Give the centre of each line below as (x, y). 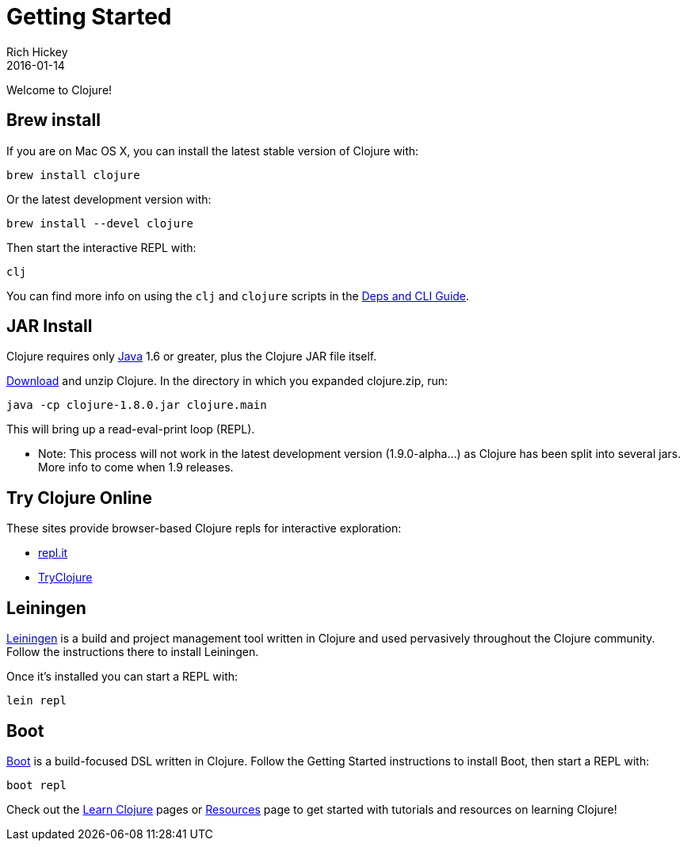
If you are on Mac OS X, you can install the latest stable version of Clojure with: (213, 151)
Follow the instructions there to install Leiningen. (133, 652)
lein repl (36, 701)
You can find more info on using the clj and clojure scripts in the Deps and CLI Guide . (238, 296)
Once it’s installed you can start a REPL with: (122, 677)
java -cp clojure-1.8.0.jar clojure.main (137, 405)
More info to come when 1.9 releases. (136, 467)
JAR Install (50, 326)
